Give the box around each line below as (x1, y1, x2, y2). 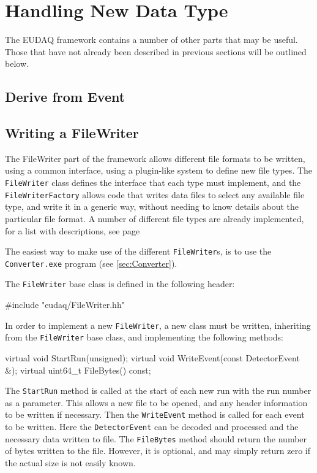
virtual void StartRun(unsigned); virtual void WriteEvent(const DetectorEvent (5, 352, 300, 364)
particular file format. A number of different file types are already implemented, (5, 212, 304, 225)
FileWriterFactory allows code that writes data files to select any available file (5, 188, 305, 201)
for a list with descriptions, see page (5, 224, 140, 237)
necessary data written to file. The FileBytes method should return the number (5, 432, 307, 445)
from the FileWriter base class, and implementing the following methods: (5, 331, 283, 344)
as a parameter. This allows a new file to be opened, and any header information (5, 396, 308, 409)
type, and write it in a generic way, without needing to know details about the (5, 200, 299, 213)
